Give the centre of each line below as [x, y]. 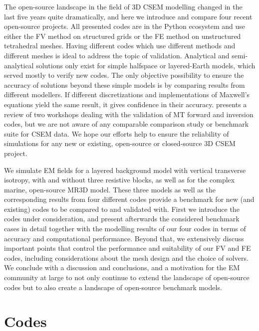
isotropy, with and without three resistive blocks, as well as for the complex [120, 180]
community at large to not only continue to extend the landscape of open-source [127, 277]
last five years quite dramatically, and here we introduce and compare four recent [128, 16]
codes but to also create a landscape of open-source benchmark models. [113, 287]
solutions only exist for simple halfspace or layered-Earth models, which [146, 65]
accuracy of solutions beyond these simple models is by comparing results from [125, 84]
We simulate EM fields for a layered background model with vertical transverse [125, 170]
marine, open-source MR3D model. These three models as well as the [110, 189]
